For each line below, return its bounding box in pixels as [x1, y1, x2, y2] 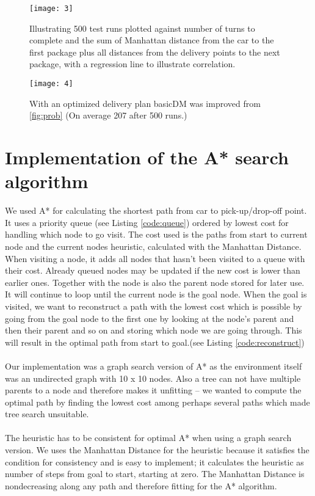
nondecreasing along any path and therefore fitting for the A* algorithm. [5, 479, 277, 492]
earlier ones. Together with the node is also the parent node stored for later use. [5, 275, 305, 288]
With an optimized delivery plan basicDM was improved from [29, 97, 261, 109]
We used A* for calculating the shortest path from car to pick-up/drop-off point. [5, 204, 307, 217]
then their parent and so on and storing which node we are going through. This [5, 324, 302, 337]
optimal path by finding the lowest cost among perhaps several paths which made [5, 395, 310, 408]
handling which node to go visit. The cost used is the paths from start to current [5, 228, 308, 241]
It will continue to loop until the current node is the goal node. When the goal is [5, 288, 307, 301]
